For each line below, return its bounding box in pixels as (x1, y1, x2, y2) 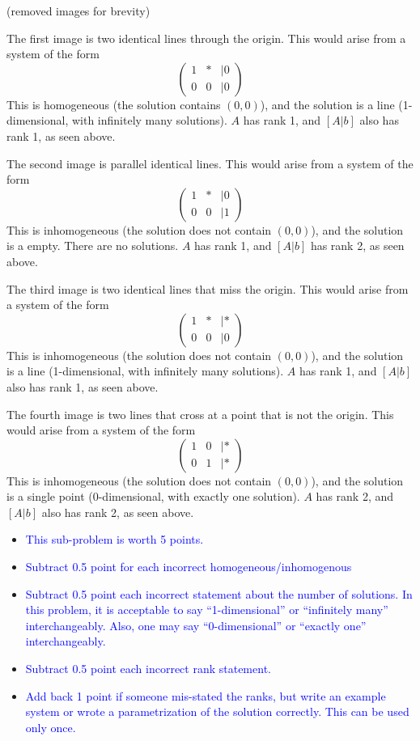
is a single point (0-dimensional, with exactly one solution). (6, 488, 300, 505)
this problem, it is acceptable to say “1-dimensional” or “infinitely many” (25, 601, 388, 618)
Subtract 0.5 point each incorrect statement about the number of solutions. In (25, 585, 413, 602)
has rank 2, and (316, 488, 394, 505)
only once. (25, 718, 76, 735)
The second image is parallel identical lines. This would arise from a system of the (6, 155, 414, 171)
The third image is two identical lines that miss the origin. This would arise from (6, 280, 409, 297)
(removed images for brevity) (6, 2, 151, 19)
